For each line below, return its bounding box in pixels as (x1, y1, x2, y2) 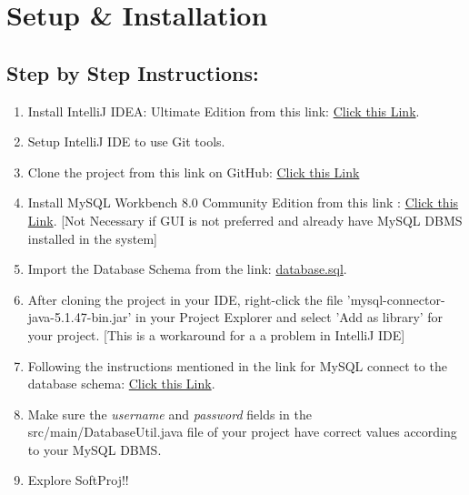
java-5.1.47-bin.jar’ (27, 308, 132, 327)
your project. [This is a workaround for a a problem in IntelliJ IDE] (27, 325, 405, 344)
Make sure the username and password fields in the (27, 404, 312, 423)
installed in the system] (27, 228, 157, 247)
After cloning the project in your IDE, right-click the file (27, 289, 344, 308)
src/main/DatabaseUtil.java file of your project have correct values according (27, 422, 457, 441)
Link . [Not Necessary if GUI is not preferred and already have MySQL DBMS (27, 210, 463, 229)
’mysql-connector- (346, 289, 445, 308)
